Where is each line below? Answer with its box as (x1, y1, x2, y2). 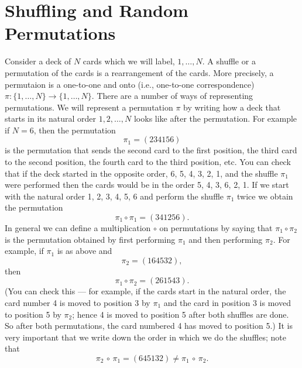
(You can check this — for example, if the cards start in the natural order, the (5, 285, 286, 297)
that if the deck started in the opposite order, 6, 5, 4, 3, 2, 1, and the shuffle (5, 167, 278, 179)
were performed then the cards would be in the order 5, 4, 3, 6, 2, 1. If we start (5, 178, 289, 191)
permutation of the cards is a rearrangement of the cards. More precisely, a (5, 66, 274, 78)
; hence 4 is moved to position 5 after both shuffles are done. (72, 308, 289, 320)
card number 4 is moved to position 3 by (5, 297, 150, 308)
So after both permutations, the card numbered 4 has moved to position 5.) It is (5, 319, 293, 332)
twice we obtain (237, 190, 293, 202)
